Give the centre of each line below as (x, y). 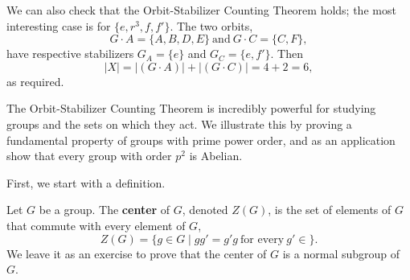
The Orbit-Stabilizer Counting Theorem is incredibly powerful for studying (191, 108)
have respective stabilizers (70, 54)
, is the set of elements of (330, 210)
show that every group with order (89, 156)
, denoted (205, 210)
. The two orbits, (211, 25)
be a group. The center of (105, 210)
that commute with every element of (96, 225)
